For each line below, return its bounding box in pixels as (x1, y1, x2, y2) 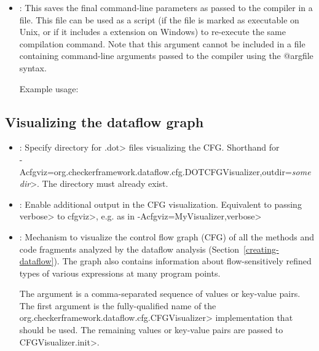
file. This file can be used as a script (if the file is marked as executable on (19, 13, 299, 26)
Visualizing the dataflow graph (5, 112, 204, 131)
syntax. (19, 61, 47, 74)
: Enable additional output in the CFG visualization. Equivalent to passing (19, 197, 302, 210)
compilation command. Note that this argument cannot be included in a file (19, 37, 305, 50)
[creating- (243, 242, 279, 255)
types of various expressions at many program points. (19, 266, 221, 279)
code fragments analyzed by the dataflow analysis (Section (19, 242, 240, 255)
